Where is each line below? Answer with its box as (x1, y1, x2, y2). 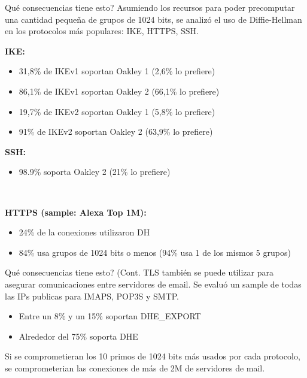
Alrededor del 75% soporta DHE (19, 329, 138, 342)
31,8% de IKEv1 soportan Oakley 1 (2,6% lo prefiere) (19, 65, 215, 77)
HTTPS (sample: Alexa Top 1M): (5, 205, 147, 218)
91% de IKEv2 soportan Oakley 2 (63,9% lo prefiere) (19, 125, 213, 138)
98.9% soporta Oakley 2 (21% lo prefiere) (19, 165, 171, 178)
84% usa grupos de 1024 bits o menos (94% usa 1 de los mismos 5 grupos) (19, 246, 291, 258)
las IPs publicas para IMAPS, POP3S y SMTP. (5, 289, 180, 302)
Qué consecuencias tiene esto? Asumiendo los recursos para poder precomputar (5, 1, 295, 13)
